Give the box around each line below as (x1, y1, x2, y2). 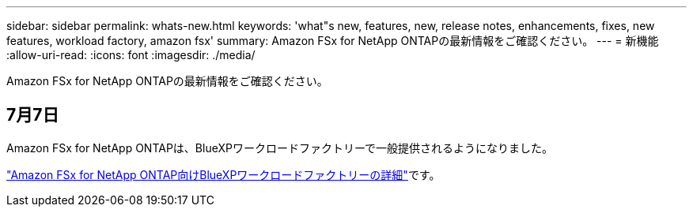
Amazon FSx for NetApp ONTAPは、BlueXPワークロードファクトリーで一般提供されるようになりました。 (6, 140, 554, 155)
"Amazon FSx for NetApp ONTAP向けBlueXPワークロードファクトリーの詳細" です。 (6, 167, 441, 181)
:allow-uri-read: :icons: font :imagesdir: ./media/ (6, 48, 256, 62)
